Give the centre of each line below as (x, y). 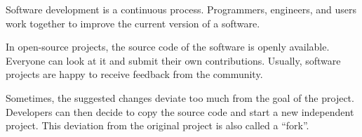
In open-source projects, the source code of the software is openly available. (168, 47)
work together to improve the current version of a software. (133, 23)
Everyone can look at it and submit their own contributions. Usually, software (173, 60)
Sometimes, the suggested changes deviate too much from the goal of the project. (180, 97)
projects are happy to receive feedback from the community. (134, 74)
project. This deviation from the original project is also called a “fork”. (157, 125)
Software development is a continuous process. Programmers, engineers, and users (181, 9)
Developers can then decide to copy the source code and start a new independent (180, 111)
